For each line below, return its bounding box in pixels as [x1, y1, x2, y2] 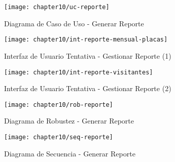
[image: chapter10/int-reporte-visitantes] [4, 68, 153, 76]
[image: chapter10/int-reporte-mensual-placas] [4, 36, 168, 44]
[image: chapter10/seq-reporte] [4, 134, 113, 141]
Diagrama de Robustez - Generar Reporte [4, 115, 134, 126]
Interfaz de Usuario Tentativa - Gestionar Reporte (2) [4, 83, 171, 94]
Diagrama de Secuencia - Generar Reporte [4, 148, 135, 158]
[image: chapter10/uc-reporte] [4, 4, 110, 11]
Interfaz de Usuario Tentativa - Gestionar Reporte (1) [4, 50, 171, 61]
